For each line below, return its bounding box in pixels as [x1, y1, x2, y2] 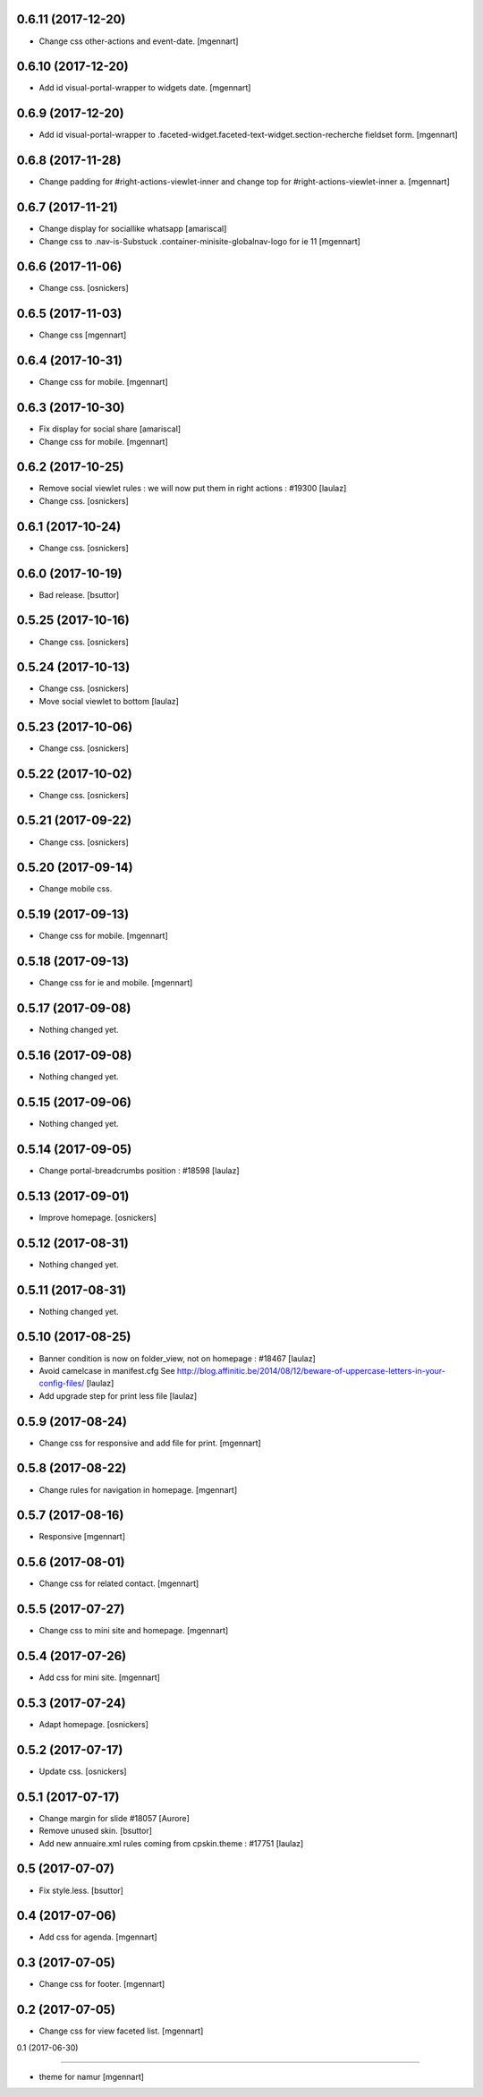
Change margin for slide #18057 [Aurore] [38, 1812, 190, 1823]
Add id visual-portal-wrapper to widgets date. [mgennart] [38, 82, 251, 93]
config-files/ [38, 1378, 85, 1389]
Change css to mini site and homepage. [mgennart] [38, 1625, 229, 1636]
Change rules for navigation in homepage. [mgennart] [38, 1484, 238, 1495]
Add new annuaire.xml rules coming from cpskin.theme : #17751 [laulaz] [38, 1837, 304, 1848]
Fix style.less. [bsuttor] [38, 1885, 124, 1896]
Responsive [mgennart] [38, 1531, 125, 1542]
